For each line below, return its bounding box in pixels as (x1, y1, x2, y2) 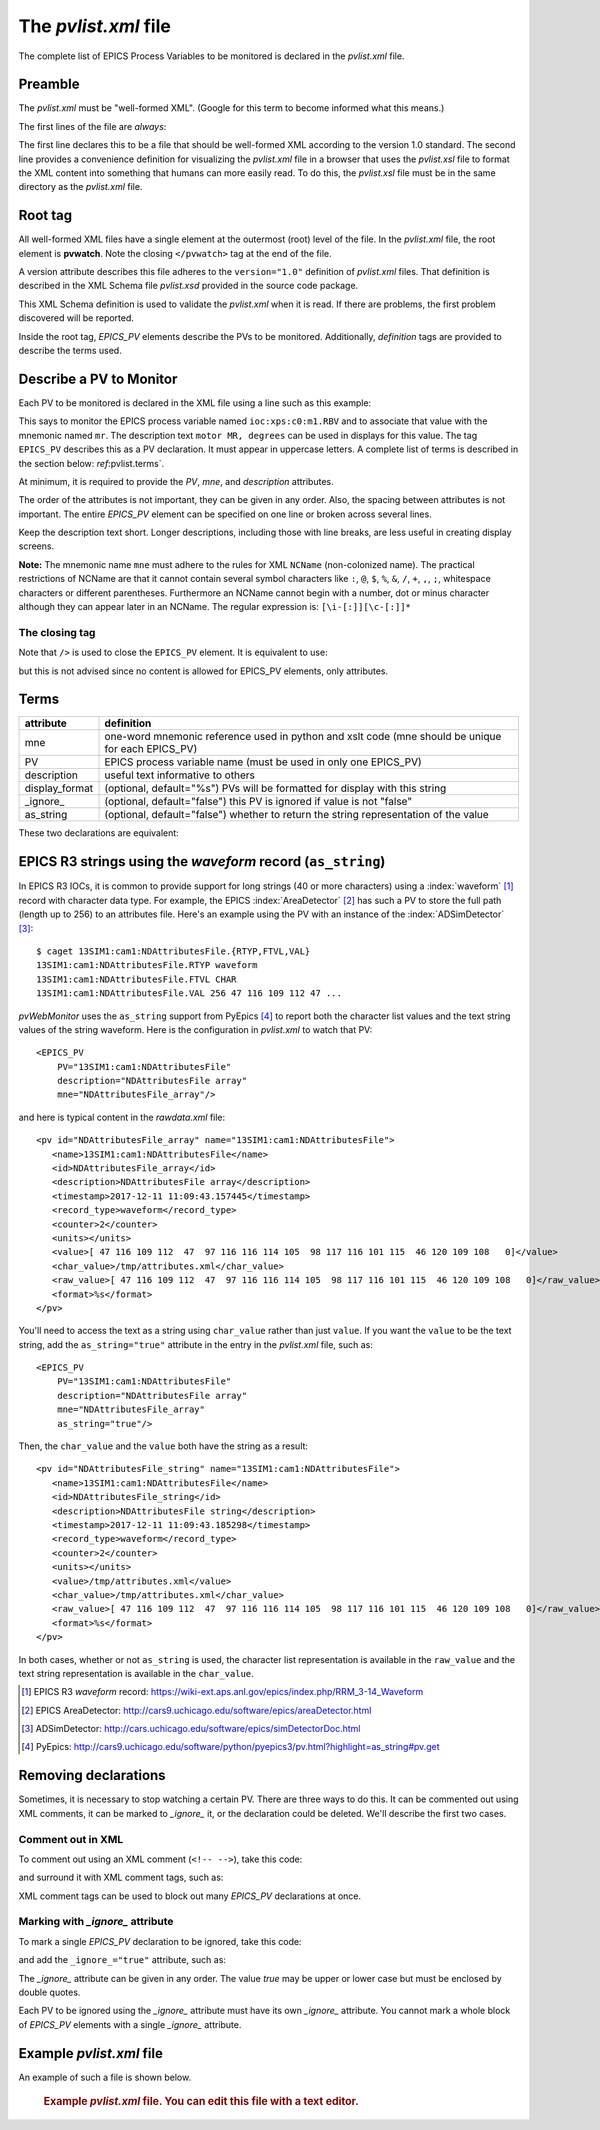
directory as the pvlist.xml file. (18, 181, 143, 193)
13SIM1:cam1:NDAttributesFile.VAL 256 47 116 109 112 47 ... (36, 988, 342, 999)
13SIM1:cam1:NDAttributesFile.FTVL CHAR (36, 973, 237, 985)
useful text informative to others (104, 768, 255, 782)
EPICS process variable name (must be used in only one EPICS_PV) (104, 755, 422, 769)
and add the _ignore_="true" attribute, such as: (18, 1954, 227, 1966)
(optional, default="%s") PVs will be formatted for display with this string (104, 781, 447, 795)
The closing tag (18, 625, 96, 639)
